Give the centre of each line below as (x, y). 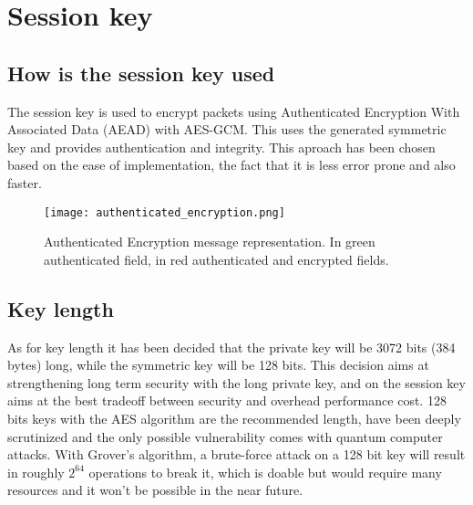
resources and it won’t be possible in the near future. (155, 490)
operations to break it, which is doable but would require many (265, 472)
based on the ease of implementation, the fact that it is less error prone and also (231, 165)
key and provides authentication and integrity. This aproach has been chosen (221, 147)
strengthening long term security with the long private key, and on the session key (236, 382)
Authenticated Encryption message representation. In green (210, 242)
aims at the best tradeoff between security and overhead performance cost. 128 (227, 400)
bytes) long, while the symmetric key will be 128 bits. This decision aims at (218, 365)
